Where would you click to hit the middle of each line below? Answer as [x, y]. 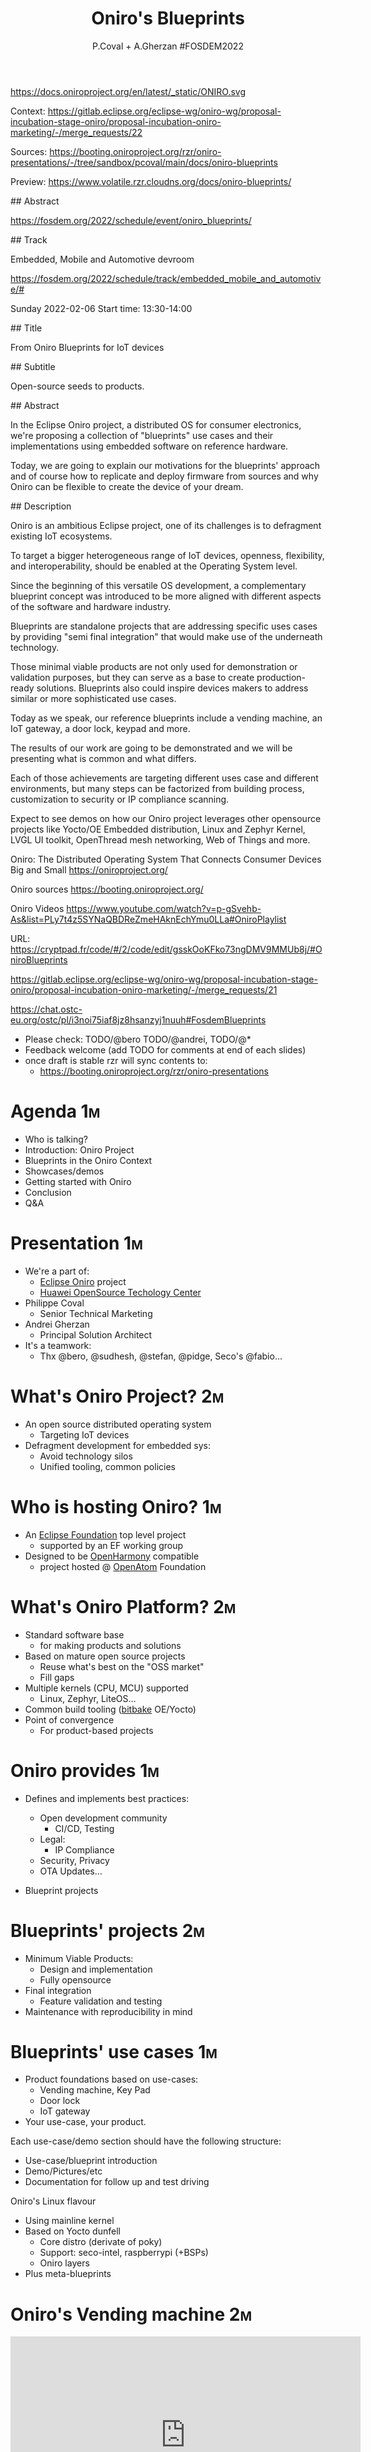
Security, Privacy [74, 1860]
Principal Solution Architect [96, 1334]
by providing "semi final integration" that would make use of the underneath [166, 636]
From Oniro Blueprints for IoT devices [87, 347]
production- [281, 677]
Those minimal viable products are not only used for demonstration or [154, 666]
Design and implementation [96, 1969]
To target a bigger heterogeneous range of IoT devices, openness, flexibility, [167, 555]
